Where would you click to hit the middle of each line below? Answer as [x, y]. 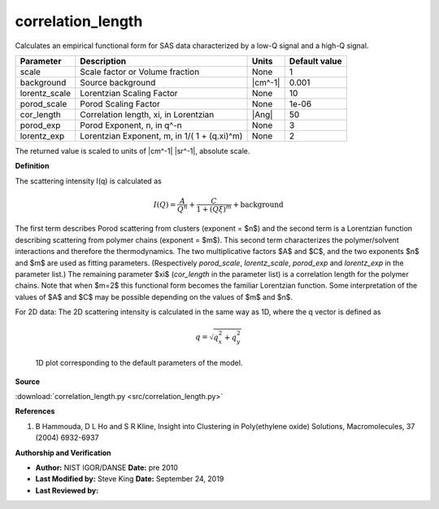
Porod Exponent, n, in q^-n [131, 125]
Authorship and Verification [63, 453]
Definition [32, 166]
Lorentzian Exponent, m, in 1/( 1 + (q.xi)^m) [161, 136]
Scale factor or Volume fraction [140, 72]
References [35, 411]
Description [103, 61]
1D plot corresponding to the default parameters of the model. [139, 363]
